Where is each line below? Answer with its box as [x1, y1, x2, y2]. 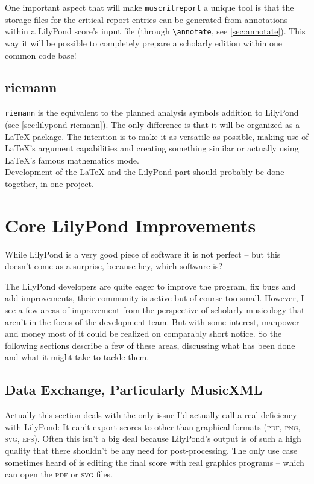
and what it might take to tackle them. [5, 351, 149, 363]
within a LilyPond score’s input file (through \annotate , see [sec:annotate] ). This [5, 25, 306, 37]
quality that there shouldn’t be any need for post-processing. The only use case [5, 444, 298, 456]
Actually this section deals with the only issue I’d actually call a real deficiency [5, 409, 297, 421]
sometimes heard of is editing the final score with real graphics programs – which [5, 456, 304, 468]
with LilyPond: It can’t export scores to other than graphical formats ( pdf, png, [5, 420, 301, 433]
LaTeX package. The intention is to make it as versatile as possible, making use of [5, 130, 309, 142]
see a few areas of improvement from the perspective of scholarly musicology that [5, 304, 305, 316]
